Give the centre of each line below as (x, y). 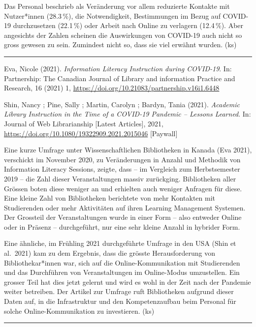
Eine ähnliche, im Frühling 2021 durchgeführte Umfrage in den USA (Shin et (120, 243)
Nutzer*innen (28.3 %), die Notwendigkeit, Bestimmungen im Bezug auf (112, 15)
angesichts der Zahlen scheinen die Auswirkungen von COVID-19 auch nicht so (123, 35)
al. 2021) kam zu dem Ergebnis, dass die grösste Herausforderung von (110, 253)
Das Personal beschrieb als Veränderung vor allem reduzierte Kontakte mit (117, 6)
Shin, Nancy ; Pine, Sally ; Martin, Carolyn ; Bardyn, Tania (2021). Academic (122, 104)
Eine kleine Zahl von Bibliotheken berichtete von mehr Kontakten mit (110, 198)
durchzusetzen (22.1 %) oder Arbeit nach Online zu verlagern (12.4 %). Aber (128, 25)
